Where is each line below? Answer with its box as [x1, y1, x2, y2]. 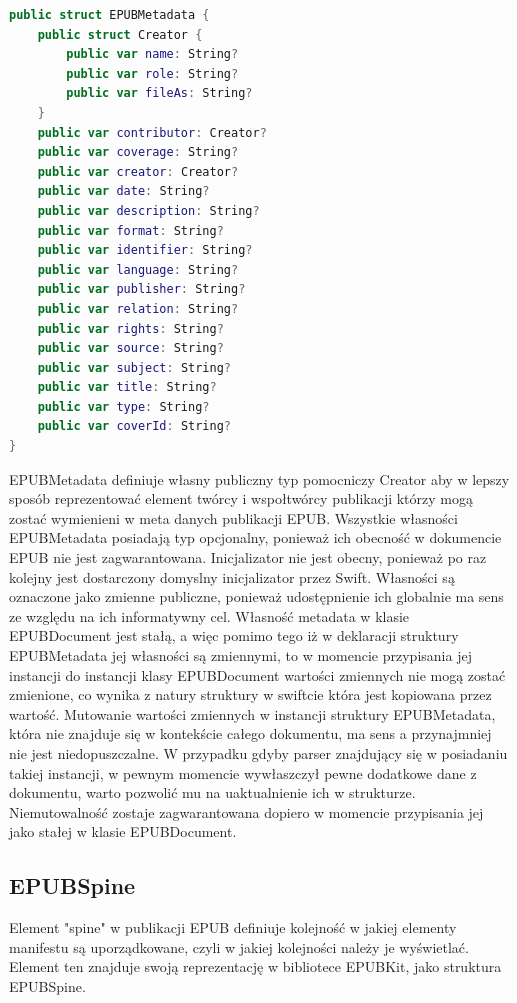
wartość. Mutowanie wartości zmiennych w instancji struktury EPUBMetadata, [9, 703, 496, 724]
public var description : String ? [37, 203, 260, 218]
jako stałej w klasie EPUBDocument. [9, 821, 237, 842]
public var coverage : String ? [37, 145, 239, 160]
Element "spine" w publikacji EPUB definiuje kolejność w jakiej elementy [9, 917, 457, 938]
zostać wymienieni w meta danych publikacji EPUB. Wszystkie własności [9, 507, 458, 528]
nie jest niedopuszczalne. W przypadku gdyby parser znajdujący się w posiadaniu [9, 742, 508, 763]
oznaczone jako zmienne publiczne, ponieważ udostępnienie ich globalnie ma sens [9, 586, 504, 607]
